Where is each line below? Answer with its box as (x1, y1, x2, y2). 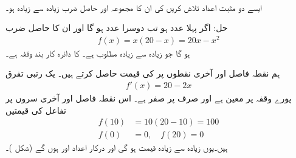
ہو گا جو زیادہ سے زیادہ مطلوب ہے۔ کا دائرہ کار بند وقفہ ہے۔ (5, 46, 190, 59)
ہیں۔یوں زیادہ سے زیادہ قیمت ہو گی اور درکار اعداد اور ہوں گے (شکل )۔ (5, 141, 228, 154)
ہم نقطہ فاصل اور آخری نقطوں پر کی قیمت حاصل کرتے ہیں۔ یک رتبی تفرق (5, 67, 280, 80)
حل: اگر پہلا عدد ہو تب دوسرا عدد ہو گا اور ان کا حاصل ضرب (5, 21, 228, 34)
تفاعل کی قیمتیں (5, 103, 66, 116)
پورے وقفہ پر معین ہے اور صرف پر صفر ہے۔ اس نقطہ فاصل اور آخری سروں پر (5, 92, 292, 105)
